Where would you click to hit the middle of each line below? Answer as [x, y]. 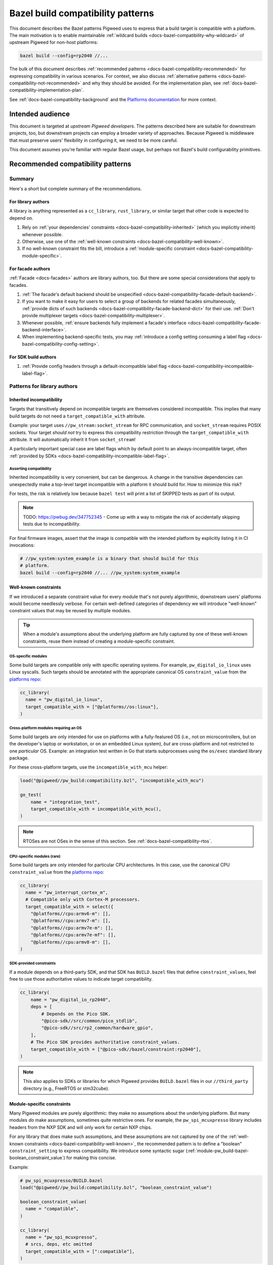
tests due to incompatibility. [52, 524]
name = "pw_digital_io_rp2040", [71, 1000]
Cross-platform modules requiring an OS [45, 728]
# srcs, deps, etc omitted [59, 1244]
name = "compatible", [52, 1209]
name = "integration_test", [65, 802]
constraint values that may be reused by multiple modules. [70, 611]
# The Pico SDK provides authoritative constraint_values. [105, 1042]
